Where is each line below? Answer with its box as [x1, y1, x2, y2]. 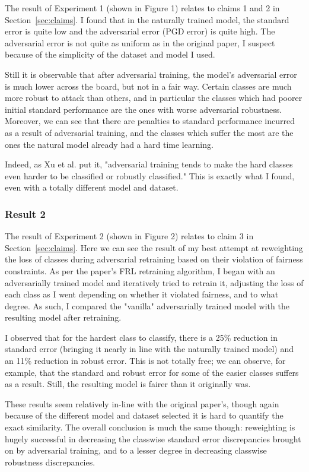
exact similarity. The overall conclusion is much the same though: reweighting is [5, 421, 295, 433]
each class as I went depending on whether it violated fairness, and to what [5, 288, 279, 300]
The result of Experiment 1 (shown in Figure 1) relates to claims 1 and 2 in [5, 2, 280, 14]
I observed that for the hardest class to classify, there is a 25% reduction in [5, 331, 278, 343]
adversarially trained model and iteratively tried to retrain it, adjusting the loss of [5, 276, 304, 289]
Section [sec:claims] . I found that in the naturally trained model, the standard [5, 13, 289, 26]
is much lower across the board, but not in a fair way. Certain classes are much [5, 80, 292, 92]
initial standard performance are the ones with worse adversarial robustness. [5, 103, 282, 115]
